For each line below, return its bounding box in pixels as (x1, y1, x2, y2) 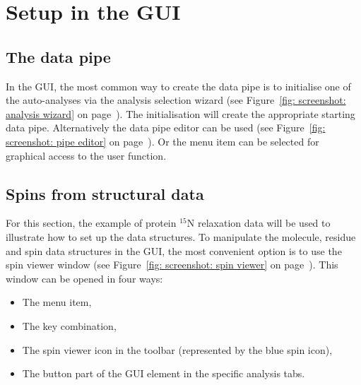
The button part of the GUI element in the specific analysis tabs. (22, 366, 305, 381)
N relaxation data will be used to (187, 215, 331, 230)
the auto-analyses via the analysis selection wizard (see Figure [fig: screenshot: (6, 93, 346, 107)
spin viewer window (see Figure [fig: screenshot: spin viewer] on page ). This (6, 257, 338, 272)
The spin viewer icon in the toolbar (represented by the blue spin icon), (22, 342, 333, 357)
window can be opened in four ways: (6, 271, 163, 285)
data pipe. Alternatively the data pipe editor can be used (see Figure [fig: (6, 120, 326, 135)
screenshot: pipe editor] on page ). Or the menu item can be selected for (6, 134, 319, 148)
